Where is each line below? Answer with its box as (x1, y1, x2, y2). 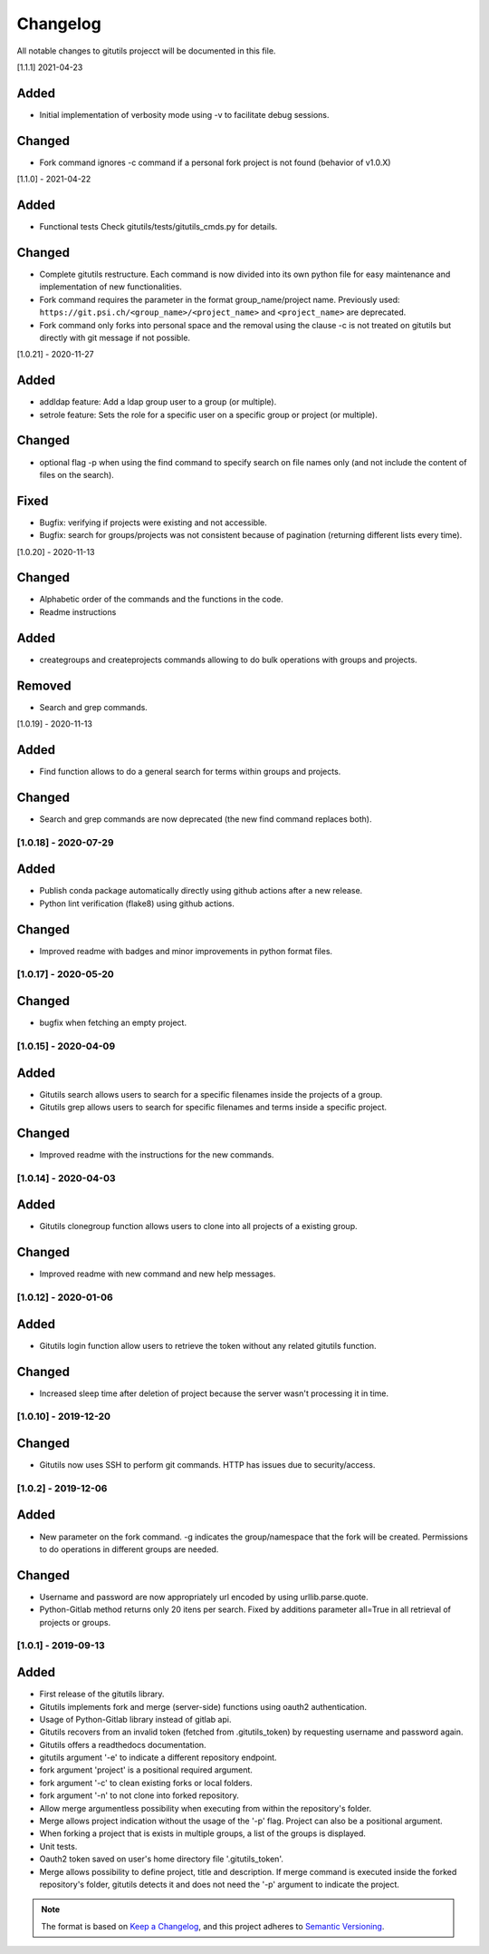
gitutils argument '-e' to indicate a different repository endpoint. (39, 1752, 277, 1763)
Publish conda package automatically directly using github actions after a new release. (39, 885, 363, 896)
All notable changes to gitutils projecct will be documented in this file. (16, 45, 276, 56)
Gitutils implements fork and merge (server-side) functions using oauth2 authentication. (39, 1701, 367, 1712)
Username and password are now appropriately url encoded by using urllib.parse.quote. (39, 1591, 369, 1602)
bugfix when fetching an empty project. (39, 1017, 187, 1029)
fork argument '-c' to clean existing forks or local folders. (39, 1777, 253, 1788)
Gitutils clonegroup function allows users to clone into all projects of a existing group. (39, 1221, 358, 1232)
